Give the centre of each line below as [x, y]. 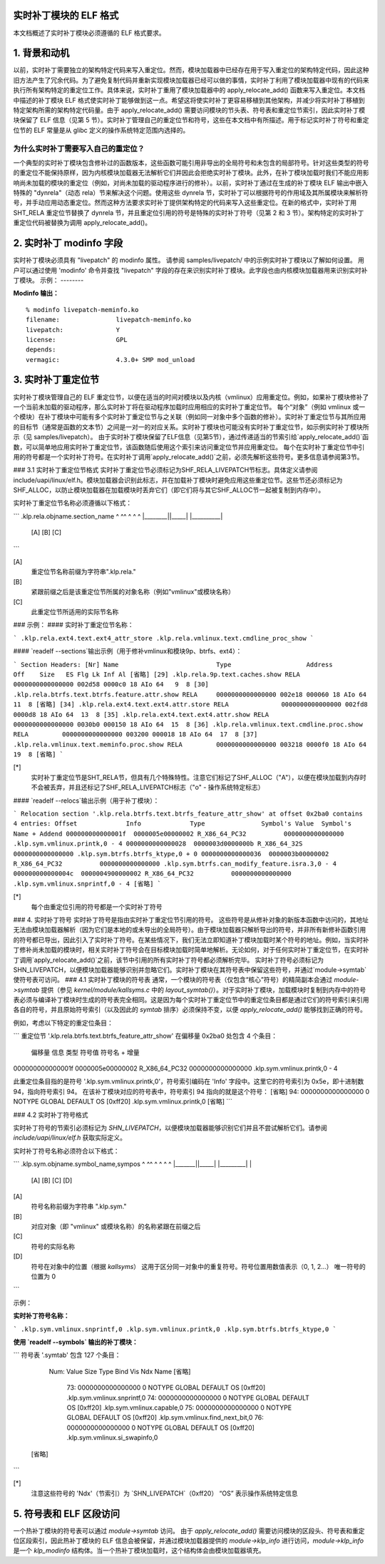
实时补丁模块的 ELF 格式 [66, 15]
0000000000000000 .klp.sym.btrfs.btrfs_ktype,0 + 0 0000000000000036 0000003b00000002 [171, 854]
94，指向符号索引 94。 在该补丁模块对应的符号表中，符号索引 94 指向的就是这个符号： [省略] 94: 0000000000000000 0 [191, 1091]
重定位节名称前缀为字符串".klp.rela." [83, 572]
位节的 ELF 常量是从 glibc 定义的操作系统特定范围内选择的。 [101, 130]
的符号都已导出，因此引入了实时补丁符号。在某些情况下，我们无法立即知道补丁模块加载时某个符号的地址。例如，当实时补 [191, 940]
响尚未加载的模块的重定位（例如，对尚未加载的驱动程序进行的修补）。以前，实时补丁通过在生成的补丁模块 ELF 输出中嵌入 [191, 183]
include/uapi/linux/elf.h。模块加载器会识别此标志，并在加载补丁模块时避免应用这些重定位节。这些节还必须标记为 [178, 480]
